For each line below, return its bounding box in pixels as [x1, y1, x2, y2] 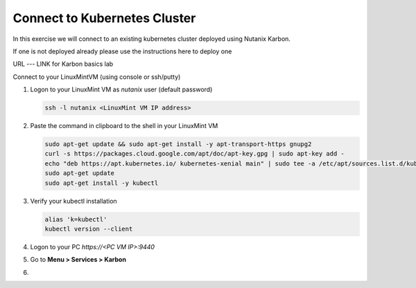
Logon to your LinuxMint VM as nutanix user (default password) [30, 85, 213, 93]
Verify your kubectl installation [30, 197, 117, 205]
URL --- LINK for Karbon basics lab [12, 60, 114, 69]
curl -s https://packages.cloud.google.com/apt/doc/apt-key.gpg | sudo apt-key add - [44, 150, 345, 158]
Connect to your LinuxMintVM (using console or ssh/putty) [12, 73, 181, 81]
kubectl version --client [44, 225, 133, 233]
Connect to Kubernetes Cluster [12, 10, 196, 26]
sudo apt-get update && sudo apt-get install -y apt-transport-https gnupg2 [44, 141, 312, 148]
